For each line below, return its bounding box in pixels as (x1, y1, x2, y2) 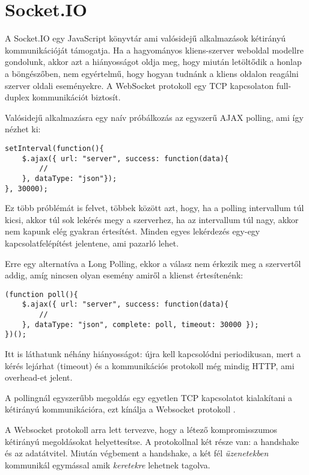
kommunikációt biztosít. (32, 91, 121, 103)
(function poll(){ (5, 290, 78, 299)
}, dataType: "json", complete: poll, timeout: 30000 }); (22, 320, 259, 329)
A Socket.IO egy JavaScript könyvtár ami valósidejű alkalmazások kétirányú (5, 32, 286, 44)
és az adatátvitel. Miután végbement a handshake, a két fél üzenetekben (5, 447, 269, 459)
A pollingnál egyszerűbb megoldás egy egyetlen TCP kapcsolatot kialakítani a (5, 391, 293, 403)
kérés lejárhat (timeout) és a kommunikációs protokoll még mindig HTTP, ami (5, 359, 295, 372)
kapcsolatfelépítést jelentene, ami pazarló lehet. (5, 236, 179, 249)
